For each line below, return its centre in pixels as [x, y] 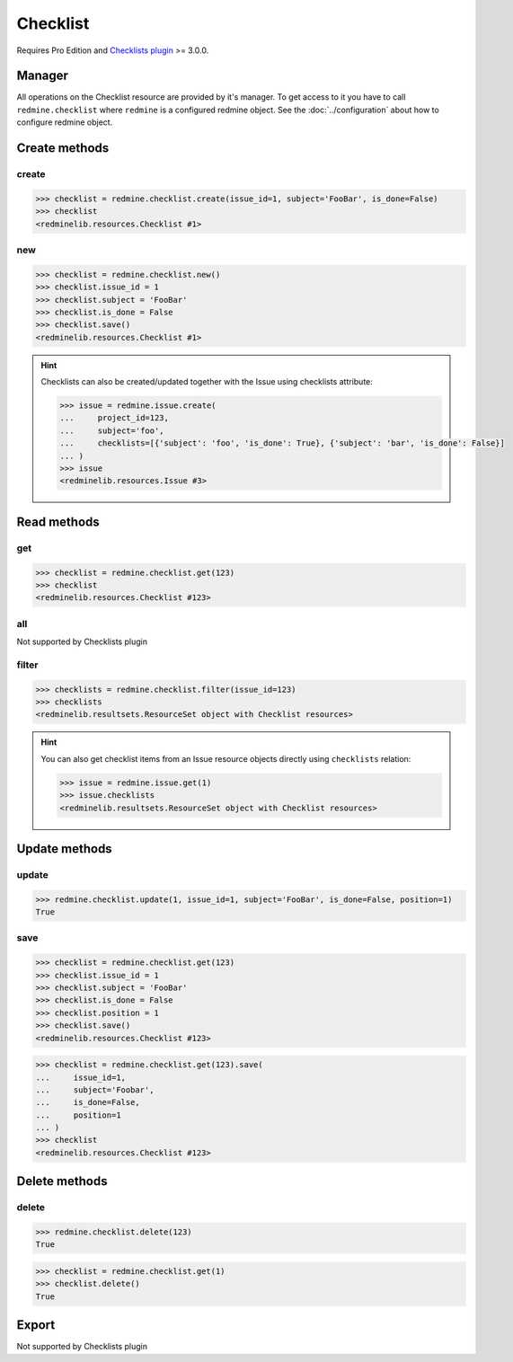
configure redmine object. [65, 122]
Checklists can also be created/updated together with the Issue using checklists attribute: [207, 382]
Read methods [58, 522]
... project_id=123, [115, 418]
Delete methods [62, 1181]
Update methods [64, 849]
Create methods [63, 148]
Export [36, 1325]
